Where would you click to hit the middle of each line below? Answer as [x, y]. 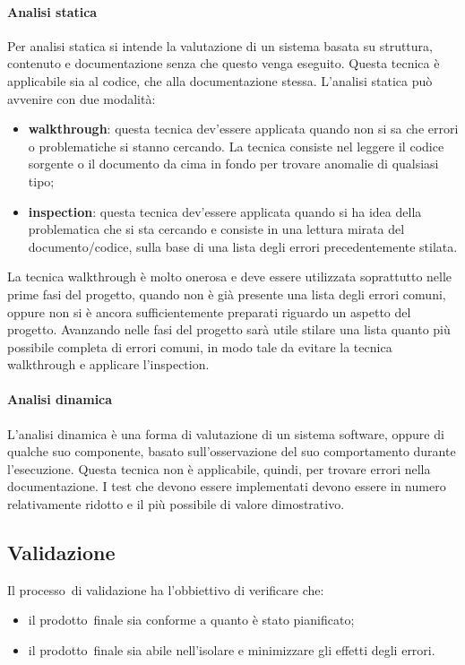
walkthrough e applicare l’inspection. [108, 364]
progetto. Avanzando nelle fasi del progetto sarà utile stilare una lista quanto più [229, 329]
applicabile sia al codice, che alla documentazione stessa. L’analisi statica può [220, 80]
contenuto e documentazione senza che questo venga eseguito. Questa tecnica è [224, 63]
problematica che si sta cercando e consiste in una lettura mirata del [216, 229]
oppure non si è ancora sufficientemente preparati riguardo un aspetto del [209, 311]
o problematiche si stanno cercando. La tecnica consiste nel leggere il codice [236, 146]
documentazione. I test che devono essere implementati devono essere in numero [227, 486]
